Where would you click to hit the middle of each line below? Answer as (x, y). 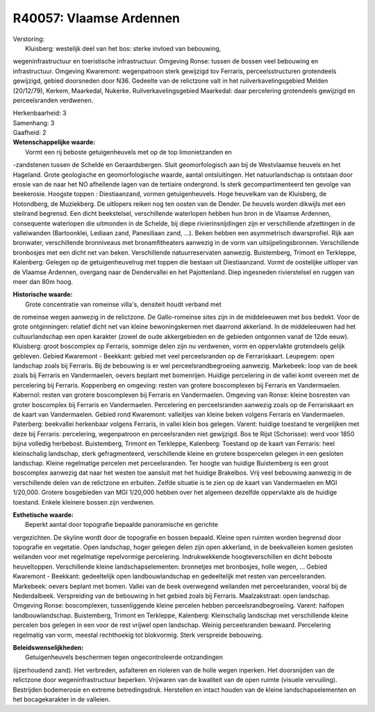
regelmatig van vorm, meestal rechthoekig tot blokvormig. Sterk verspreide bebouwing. (138, 635)
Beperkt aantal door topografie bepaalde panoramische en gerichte (122, 525)
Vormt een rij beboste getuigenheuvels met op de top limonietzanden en (129, 152)
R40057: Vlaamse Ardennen (97, 18)
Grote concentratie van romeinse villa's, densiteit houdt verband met (123, 304)
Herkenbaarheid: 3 (40, 113)
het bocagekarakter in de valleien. (61, 699)
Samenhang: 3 (34, 122)
